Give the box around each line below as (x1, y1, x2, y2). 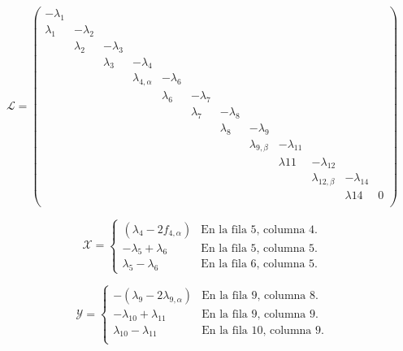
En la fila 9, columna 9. (201, 308, 318, 320)
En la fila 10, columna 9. (201, 324, 324, 336)
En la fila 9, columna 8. (201, 289, 318, 301)
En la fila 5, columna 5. (201, 242, 318, 254)
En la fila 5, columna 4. (201, 223, 318, 236)
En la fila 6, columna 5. (201, 258, 318, 271)
